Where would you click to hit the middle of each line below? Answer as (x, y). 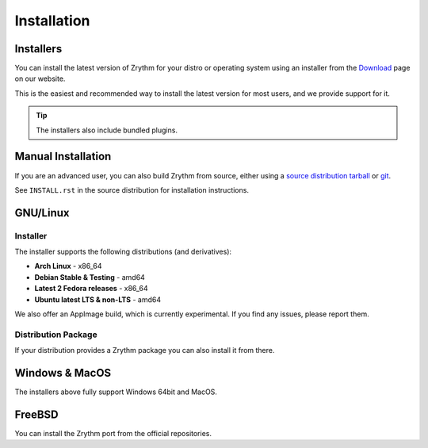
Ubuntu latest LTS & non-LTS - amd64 (98, 299)
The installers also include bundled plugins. (107, 130)
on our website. (40, 78)
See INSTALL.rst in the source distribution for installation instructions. (132, 190)
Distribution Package (56, 335)
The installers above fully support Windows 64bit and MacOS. (116, 392)
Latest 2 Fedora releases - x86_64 (91, 289)
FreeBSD (36, 414)
